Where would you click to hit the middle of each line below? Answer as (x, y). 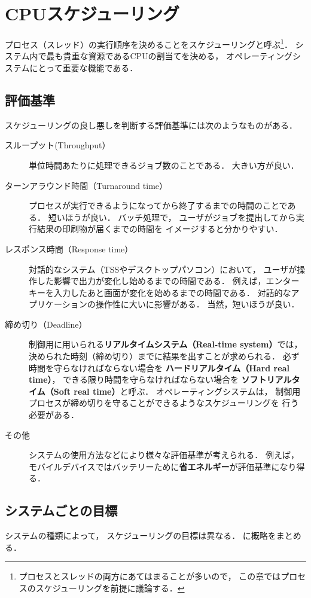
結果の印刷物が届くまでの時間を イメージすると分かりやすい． (160, 229)
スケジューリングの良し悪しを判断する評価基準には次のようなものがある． (151, 125)
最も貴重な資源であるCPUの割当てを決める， (135, 56)
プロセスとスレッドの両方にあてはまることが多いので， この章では (150, 576)
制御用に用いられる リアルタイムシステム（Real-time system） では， (166, 344)
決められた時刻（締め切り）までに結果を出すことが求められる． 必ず (164, 356)
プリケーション (58, 304)
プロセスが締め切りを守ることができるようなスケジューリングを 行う (164, 403)
